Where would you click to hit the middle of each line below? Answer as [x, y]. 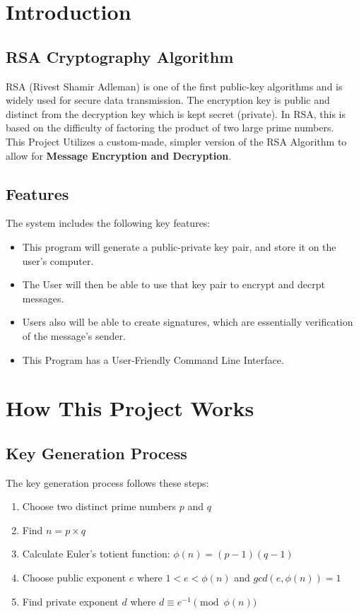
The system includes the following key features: [108, 223]
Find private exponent [70, 601]
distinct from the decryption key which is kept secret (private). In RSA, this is [176, 113]
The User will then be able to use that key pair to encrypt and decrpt [173, 284]
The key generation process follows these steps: [107, 482]
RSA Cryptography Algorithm [120, 56]
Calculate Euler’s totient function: [96, 554]
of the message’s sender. [74, 335]
